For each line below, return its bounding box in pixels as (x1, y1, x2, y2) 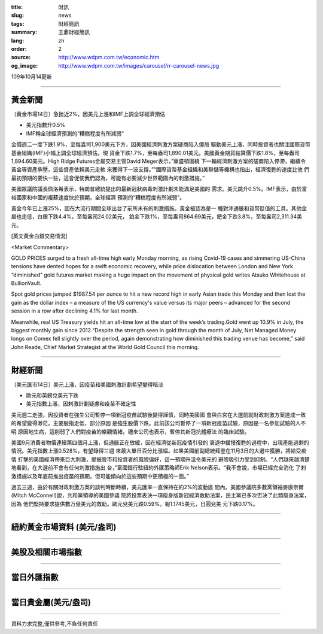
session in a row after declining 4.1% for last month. (11, 307, 138, 314)
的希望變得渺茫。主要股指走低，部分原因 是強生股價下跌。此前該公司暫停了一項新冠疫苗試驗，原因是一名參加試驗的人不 (11, 420, 306, 427)
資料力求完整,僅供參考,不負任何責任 (11, 620, 99, 627)
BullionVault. (11, 280, 42, 287)
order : (11, 45, 27, 52)
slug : (11, 12, 24, 19)
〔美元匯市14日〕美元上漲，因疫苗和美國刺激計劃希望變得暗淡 (11, 381, 164, 388)
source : (11, 54, 31, 61)
